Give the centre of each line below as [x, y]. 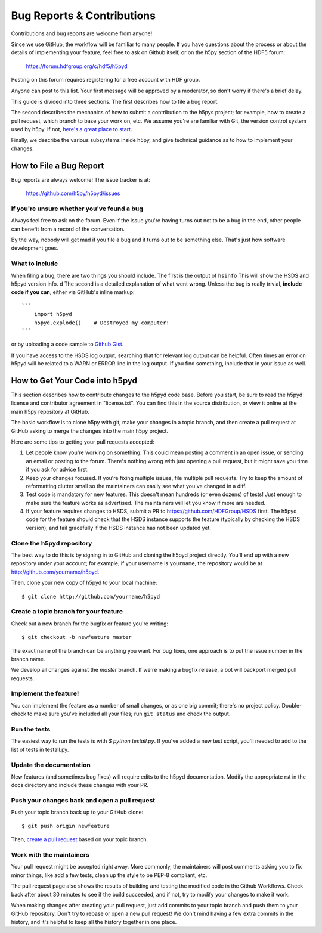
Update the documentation [51, 765]
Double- [292, 705]
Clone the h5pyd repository [52, 543]
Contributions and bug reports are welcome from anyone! [82, 33]
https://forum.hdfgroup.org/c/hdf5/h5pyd [77, 66]
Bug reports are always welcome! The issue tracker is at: [81, 179]
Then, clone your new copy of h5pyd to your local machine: [84, 583]
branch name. [28, 659]
